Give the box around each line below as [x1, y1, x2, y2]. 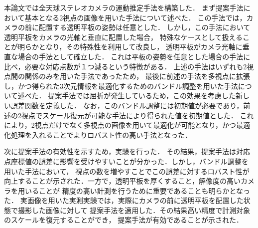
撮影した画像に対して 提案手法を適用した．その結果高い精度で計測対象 [17, 205, 251, 215]
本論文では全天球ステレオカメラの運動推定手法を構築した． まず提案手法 [4, 2, 244, 12]
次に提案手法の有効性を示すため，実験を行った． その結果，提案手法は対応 [4, 146, 250, 157]
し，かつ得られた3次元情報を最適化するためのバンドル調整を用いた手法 [4, 80, 238, 91]
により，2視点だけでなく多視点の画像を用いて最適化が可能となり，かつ [4, 120, 236, 130]
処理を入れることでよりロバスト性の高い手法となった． [10, 129, 192, 140]
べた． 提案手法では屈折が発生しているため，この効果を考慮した [24, 90, 236, 101]
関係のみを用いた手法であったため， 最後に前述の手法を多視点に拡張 [24, 71, 250, 81]
